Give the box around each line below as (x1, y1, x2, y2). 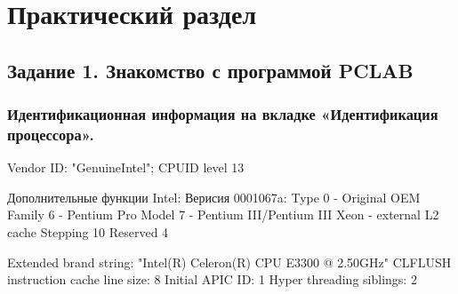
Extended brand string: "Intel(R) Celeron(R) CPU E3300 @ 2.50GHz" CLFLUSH (7, 252, 452, 271)
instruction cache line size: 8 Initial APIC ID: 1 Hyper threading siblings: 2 (7, 270, 417, 289)
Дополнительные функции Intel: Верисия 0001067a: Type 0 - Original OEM (7, 187, 421, 206)
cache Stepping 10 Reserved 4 (7, 223, 169, 242)
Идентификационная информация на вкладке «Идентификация (7, 103, 438, 125)
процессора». (7, 123, 94, 145)
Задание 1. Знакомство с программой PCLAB (7, 56, 414, 83)
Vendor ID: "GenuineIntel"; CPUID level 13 (7, 158, 245, 177)
